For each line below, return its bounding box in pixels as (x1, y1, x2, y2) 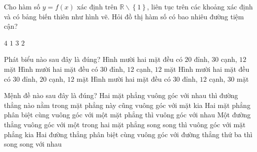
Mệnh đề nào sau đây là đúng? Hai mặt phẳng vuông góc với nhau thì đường (4, 90, 238, 101)
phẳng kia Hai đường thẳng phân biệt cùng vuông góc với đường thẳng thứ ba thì (4, 129, 253, 139)
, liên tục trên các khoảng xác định (147, 1, 253, 11)
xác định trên (77, 1, 118, 11)
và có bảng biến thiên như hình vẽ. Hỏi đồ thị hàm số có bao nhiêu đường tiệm (4, 11, 244, 21)
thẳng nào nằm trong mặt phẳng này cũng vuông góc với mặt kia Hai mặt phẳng (4, 100, 251, 110)
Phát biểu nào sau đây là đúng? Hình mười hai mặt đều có (4, 54, 183, 64)
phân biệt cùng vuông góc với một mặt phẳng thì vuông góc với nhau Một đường (4, 109, 251, 120)
